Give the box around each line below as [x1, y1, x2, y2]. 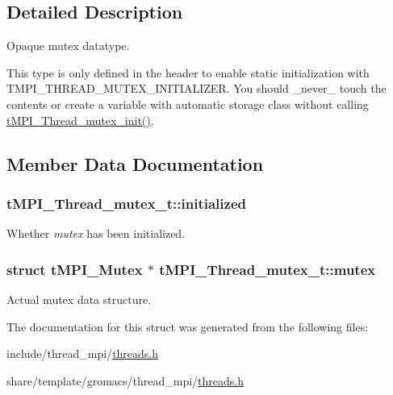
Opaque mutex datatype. [6, 37, 130, 54]
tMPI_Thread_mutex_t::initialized [6, 193, 246, 213]
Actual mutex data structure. [6, 290, 152, 307]
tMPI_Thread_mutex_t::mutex [159, 259, 376, 279]
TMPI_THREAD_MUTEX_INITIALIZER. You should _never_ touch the [6, 80, 387, 97]
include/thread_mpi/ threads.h [6, 345, 159, 362]
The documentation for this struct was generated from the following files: [6, 318, 369, 335]
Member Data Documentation [6, 151, 264, 176]
